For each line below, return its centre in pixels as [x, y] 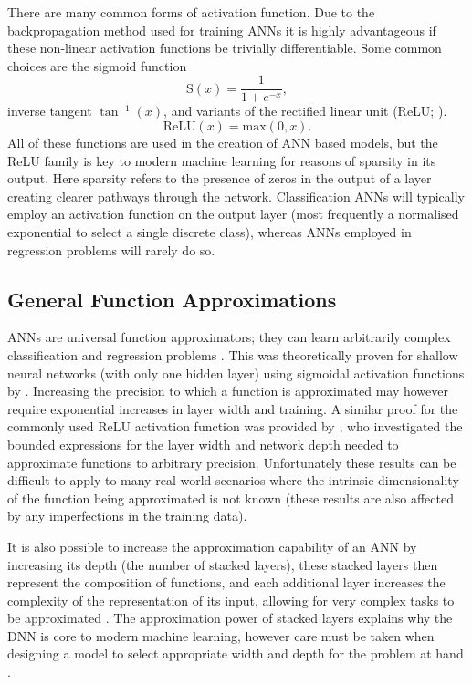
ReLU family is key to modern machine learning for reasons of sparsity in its [222, 160]
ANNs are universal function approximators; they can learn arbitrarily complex [229, 337]
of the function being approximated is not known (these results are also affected [231, 497]
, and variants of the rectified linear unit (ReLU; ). [305, 111]
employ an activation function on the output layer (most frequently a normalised [233, 214]
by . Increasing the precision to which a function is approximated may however [228, 391]
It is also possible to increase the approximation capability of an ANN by [212, 546]
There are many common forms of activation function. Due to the [191, 12]
